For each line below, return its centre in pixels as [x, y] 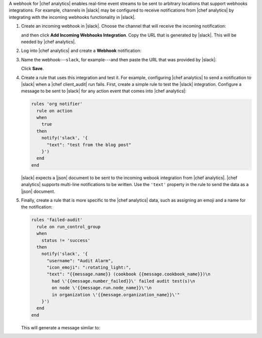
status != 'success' [66, 240]
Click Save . [33, 68]
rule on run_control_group [69, 227]
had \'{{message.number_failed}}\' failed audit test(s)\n [123, 281]
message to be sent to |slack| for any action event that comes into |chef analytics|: [104, 91]
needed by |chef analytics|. [49, 42]
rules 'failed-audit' [57, 220]
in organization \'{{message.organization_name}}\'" [116, 295]
